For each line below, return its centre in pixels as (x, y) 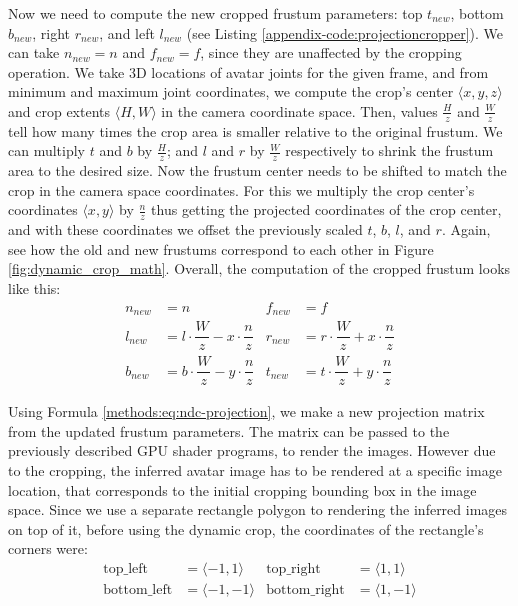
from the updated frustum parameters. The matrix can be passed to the (229, 430)
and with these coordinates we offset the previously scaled (185, 229)
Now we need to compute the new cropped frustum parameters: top (215, 13)
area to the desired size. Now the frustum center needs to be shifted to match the (257, 170)
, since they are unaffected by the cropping (331, 52)
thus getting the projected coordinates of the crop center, (326, 209)
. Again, (466, 229)
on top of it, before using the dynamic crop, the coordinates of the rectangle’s (246, 528)
